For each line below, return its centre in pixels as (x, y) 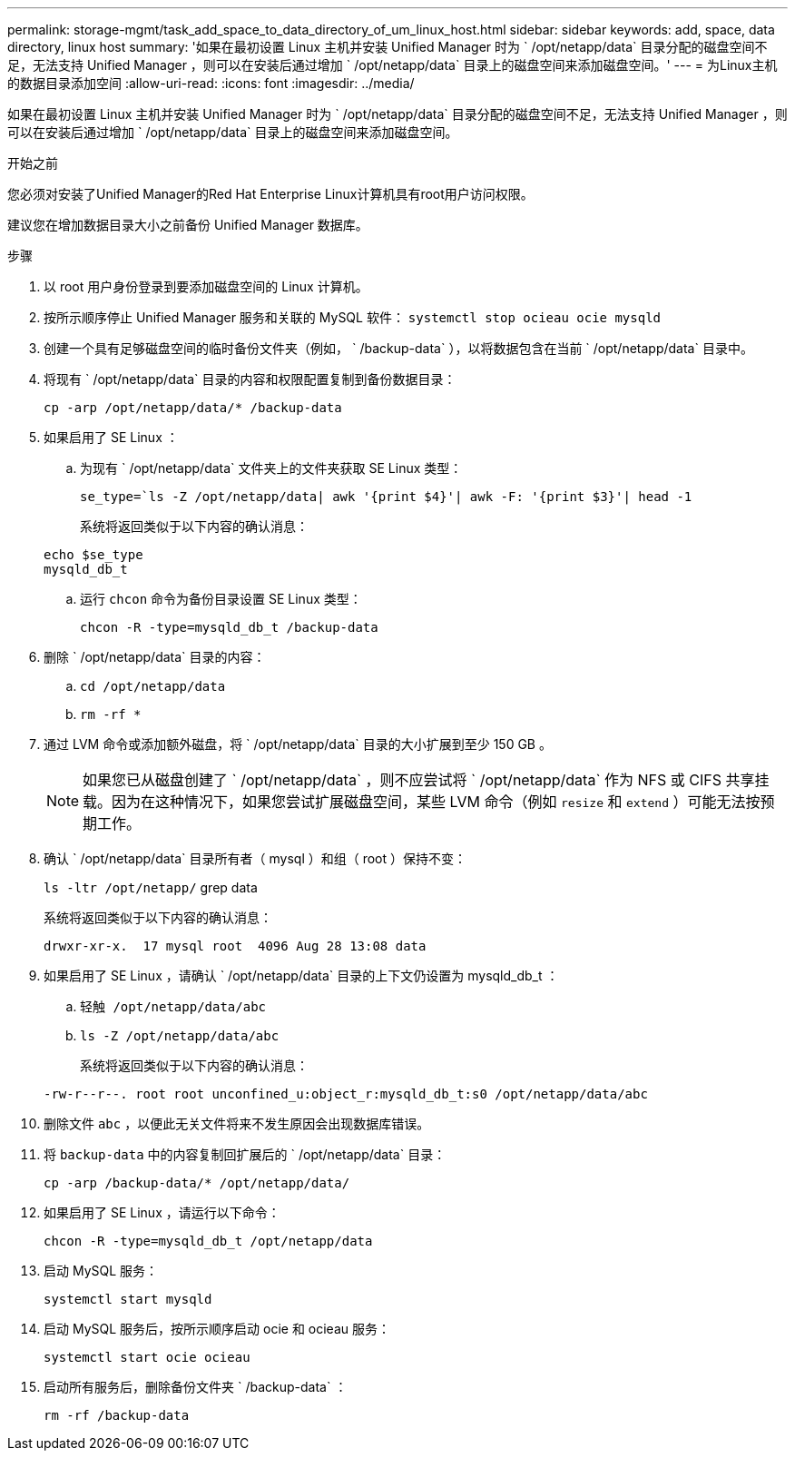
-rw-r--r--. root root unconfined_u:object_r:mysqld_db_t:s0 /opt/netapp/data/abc (346, 1094)
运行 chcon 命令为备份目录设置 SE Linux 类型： (221, 599)
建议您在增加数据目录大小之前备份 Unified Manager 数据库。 (188, 225)
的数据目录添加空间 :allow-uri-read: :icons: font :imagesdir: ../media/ (211, 83)
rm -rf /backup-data (117, 1415)
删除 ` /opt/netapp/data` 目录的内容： (155, 657)
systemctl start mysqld (128, 1299)
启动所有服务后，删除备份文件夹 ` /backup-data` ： (196, 1387)
